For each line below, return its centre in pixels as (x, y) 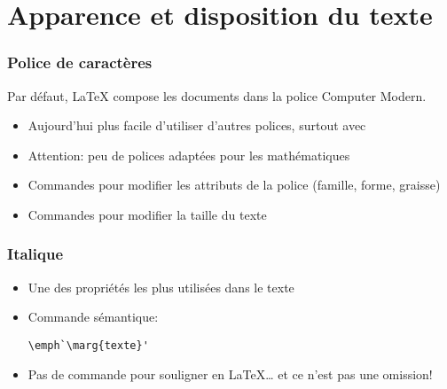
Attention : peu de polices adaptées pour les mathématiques (189, 155)
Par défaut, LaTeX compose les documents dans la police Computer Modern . (217, 95)
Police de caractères (80, 62)
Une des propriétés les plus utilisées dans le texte (161, 287)
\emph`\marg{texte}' (88, 345)
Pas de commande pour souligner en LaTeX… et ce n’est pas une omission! (230, 373)
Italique (35, 254)
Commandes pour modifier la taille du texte (147, 214)
